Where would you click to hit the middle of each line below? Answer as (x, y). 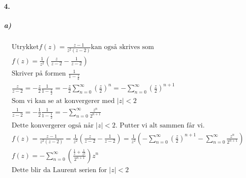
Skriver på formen (39, 74)
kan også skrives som (123, 47)
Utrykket (25, 47)
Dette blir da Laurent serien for (59, 170)
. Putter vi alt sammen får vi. (160, 125)
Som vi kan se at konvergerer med (63, 101)
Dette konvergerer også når (53, 125)
